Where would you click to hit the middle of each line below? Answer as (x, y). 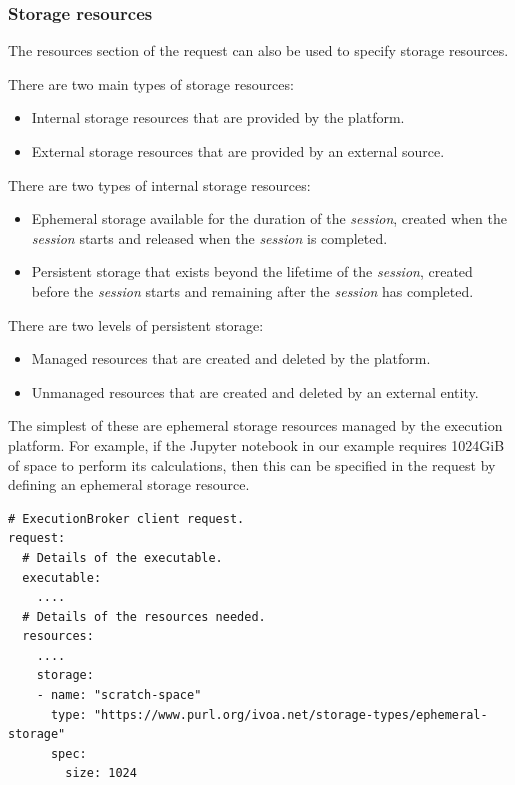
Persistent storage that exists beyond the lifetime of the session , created (252, 271)
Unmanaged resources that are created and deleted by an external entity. (255, 391)
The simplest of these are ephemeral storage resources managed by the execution (255, 425)
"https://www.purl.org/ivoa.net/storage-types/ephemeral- (290, 714)
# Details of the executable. (122, 557)
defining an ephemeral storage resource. (129, 484)
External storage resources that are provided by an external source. (238, 151)
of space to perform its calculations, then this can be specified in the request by (252, 464)
